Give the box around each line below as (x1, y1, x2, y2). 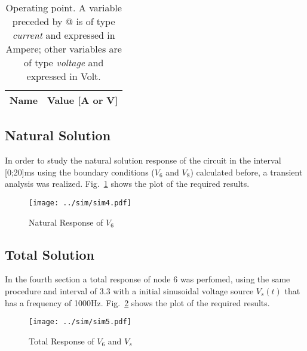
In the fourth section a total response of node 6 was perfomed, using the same (5, 273, 290, 285)
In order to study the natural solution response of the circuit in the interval (5, 154, 281, 167)
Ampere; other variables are (5, 42, 122, 56)
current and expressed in (12, 28, 115, 42)
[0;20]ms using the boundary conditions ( (5, 165, 155, 178)
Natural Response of (29, 215, 103, 228)
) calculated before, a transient (190, 165, 303, 178)
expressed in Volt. (26, 69, 101, 83)
